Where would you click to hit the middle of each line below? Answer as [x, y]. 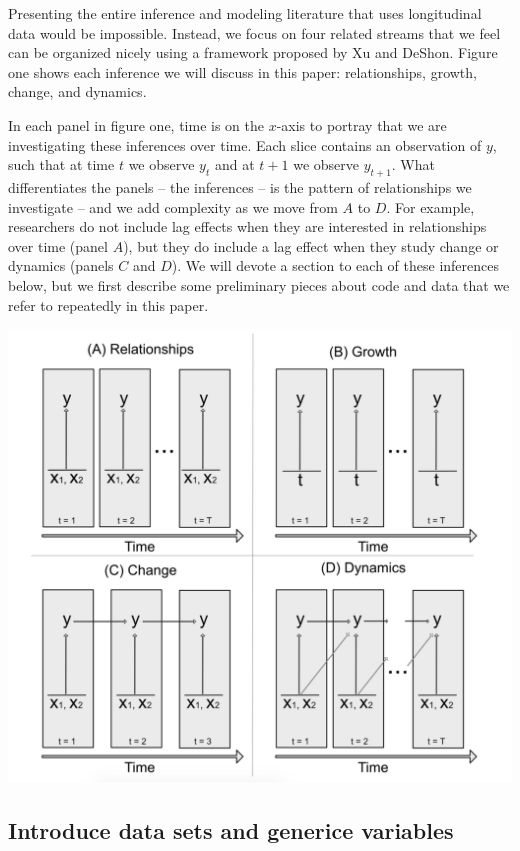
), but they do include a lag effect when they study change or [311, 245]
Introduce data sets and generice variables [231, 829]
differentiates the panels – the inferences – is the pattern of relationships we [240, 186]
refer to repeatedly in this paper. [108, 304]
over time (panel [58, 245]
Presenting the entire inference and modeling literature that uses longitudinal [245, 13]
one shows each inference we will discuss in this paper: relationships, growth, [242, 71]
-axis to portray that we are [361, 124]
